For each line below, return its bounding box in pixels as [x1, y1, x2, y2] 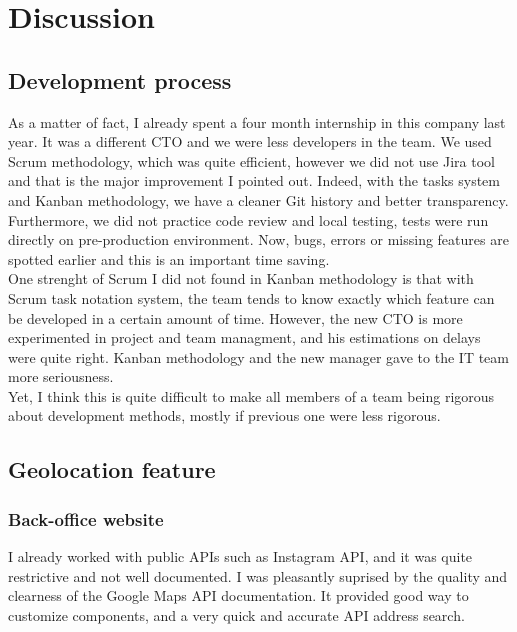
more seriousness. [8, 366, 114, 387]
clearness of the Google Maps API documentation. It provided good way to [8, 585, 469, 606]
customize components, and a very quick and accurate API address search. [8, 604, 465, 625]
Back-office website [8, 506, 164, 531]
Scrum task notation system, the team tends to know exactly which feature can [8, 287, 495, 308]
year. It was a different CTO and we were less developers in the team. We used [8, 131, 492, 152]
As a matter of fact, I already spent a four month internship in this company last [8, 111, 506, 132]
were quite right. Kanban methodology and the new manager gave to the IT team [8, 346, 509, 367]
